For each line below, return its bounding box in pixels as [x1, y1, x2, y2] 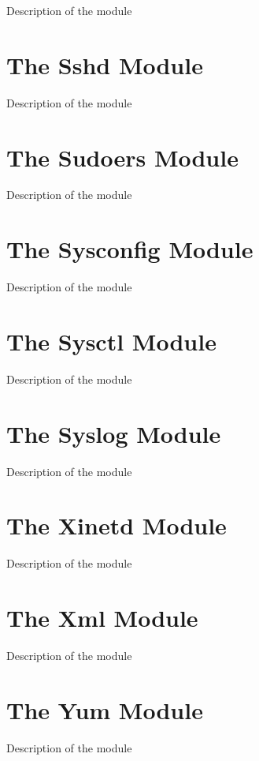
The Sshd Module [6, 48, 203, 81]
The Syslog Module [6, 417, 221, 449]
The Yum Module [6, 693, 203, 725]
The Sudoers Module [6, 141, 239, 173]
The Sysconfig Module [6, 233, 253, 265]
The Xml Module [6, 602, 198, 634]
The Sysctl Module [6, 324, 216, 357]
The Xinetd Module [6, 509, 227, 542]
